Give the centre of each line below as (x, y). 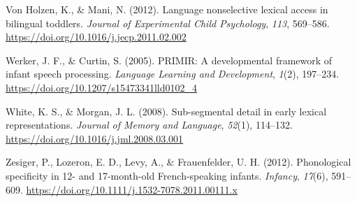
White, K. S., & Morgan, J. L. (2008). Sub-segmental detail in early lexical (166, 111)
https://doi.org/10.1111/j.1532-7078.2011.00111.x (132, 189)
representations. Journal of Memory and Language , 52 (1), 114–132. (149, 125)
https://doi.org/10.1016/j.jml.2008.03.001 (95, 138)
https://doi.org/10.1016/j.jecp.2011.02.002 (96, 37)
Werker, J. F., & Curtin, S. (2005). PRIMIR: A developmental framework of (169, 60)
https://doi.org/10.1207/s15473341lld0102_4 (102, 87)
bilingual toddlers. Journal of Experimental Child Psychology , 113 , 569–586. (168, 23)
